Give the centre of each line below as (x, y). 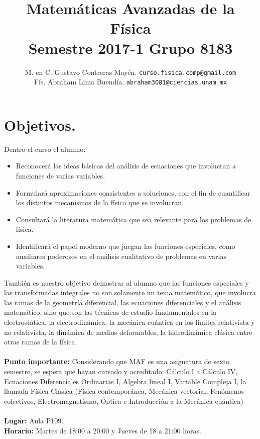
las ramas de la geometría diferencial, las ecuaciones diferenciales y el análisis (123, 302)
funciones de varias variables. (60, 175)
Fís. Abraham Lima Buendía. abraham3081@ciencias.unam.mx (131, 82)
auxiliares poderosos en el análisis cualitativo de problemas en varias (121, 256)
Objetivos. (40, 124)
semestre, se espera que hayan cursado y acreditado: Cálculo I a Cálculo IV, (121, 371)
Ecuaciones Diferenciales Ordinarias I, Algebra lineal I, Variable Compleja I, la (125, 381)
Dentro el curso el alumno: (45, 149)
